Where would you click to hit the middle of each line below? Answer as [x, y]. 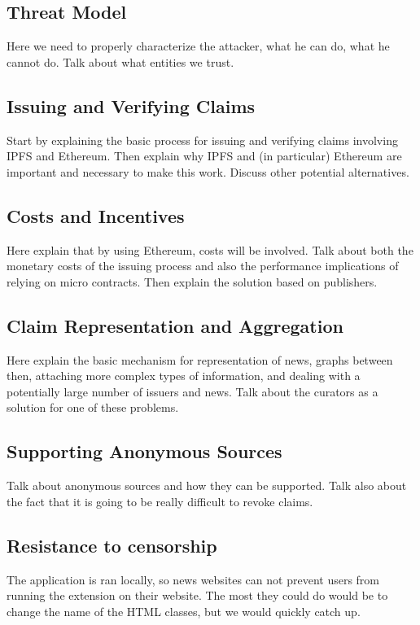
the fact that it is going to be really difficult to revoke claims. [160, 501]
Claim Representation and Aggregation [175, 325]
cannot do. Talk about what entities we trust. [120, 61]
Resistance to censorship [112, 545]
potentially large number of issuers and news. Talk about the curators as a [192, 391]
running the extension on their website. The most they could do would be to [197, 595]
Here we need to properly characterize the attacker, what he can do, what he [198, 46]
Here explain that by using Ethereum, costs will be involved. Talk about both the [210, 249]
